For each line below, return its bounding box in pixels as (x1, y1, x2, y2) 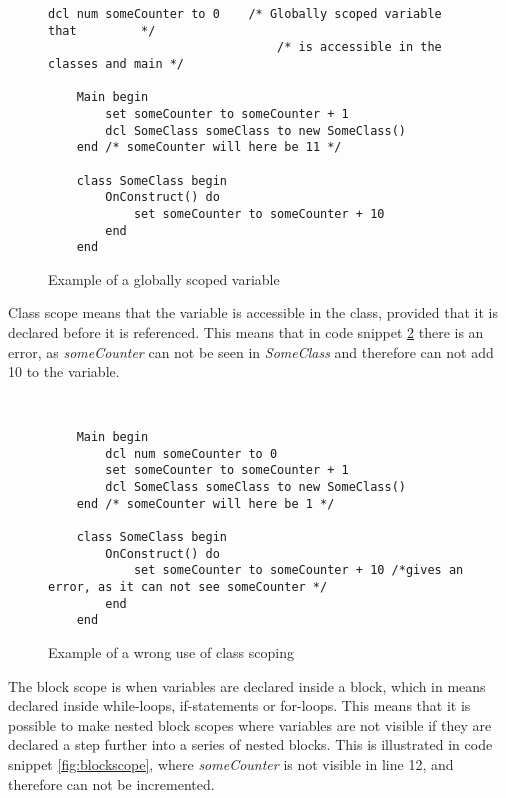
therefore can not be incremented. (8, 773, 215, 794)
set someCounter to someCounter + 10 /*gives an (133, 563, 464, 578)
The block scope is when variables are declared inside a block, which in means (8, 675, 486, 696)
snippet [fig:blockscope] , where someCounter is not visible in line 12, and (8, 753, 454, 774)
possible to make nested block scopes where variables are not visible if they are (8, 714, 492, 735)
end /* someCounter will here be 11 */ (76, 140, 342, 155)
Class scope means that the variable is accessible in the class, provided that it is (8, 302, 498, 323)
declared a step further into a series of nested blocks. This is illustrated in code (8, 734, 493, 755)
